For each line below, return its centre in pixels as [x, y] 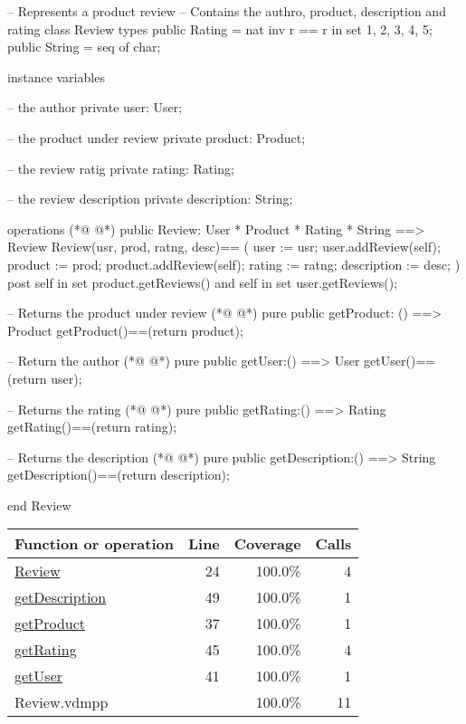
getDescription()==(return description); [119, 475]
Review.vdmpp [62, 702]
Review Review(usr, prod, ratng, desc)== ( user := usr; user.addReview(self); [224, 247]
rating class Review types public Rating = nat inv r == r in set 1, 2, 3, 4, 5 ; [220, 29]
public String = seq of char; [84, 47]
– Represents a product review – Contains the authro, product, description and [227, 11]
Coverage [267, 544]
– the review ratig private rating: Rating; [121, 168]
